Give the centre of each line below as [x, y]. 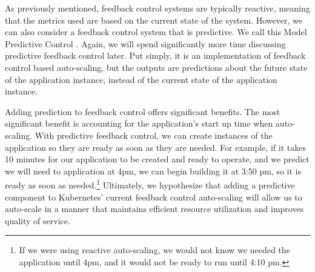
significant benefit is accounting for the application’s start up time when [139, 123]
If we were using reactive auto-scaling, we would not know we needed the [154, 250]
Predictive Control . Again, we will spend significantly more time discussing [145, 43]
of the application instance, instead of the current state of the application [141, 79]
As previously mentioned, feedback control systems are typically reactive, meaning [157, 8]
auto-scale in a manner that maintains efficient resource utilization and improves [154, 209]
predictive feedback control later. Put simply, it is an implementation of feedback [155, 55]
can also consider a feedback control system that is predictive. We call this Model [156, 32]
